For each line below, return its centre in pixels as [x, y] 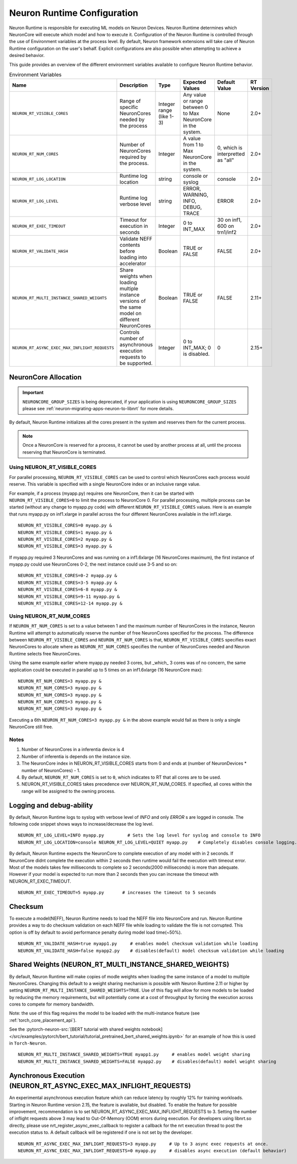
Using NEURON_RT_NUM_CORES [50, 616]
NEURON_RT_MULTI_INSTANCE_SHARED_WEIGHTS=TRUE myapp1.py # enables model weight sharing [134, 1055]
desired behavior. [27, 55]
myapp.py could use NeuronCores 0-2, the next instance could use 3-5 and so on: [93, 564]
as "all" [226, 160]
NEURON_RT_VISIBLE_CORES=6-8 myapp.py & [68, 590]
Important [33, 393]
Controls [129, 332]
